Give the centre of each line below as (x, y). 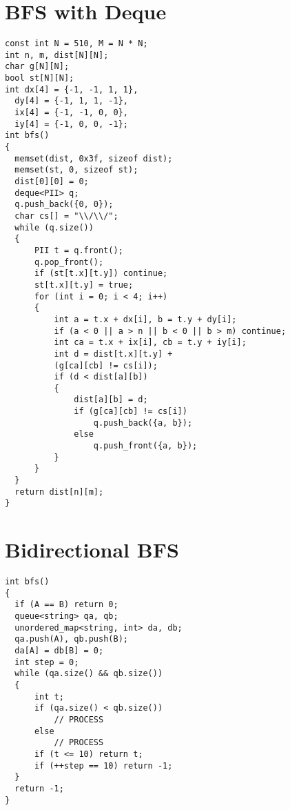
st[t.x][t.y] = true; (84, 285)
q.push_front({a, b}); (145, 446)
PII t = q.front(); (79, 250)
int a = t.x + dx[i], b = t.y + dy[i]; (145, 319)
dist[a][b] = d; (111, 400)
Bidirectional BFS (92, 550)
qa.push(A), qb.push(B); (71, 639)
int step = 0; (47, 662)
